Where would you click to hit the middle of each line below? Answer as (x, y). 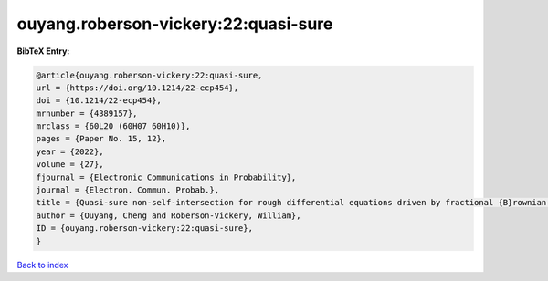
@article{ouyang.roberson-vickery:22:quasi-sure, (149, 75)
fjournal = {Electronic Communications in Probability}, (166, 177)
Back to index (42, 265)
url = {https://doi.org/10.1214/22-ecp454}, (137, 88)
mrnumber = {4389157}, (87, 113)
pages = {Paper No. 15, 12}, (101, 139)
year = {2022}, (70, 151)
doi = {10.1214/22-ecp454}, (99, 101)
